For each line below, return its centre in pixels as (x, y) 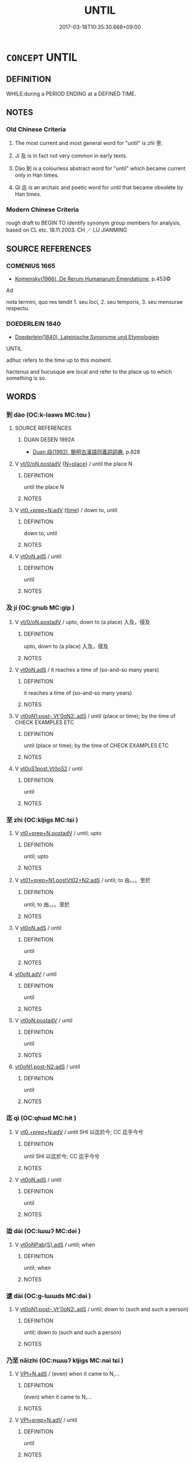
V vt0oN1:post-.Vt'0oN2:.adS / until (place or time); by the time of (95, 716)
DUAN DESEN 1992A (49, 440)
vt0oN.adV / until (36, 974)
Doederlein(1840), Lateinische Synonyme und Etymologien (87, 337)
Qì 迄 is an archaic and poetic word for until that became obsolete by (99, 187)
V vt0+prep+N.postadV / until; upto (58, 833)
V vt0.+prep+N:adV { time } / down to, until (66, 510)
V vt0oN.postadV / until (43, 1020)
